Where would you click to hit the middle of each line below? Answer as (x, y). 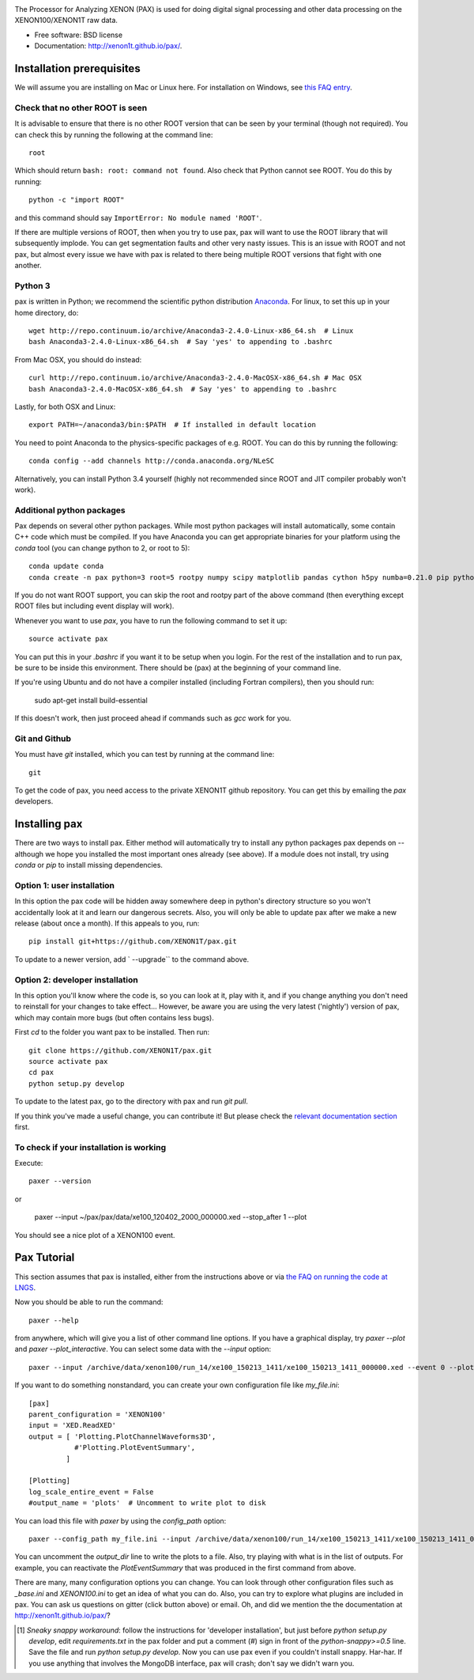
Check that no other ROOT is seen (81, 108)
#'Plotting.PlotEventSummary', (135, 1448)
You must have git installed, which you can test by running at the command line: (145, 755)
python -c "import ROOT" (77, 200)
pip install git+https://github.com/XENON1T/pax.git (133, 942)
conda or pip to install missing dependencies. (89, 865)
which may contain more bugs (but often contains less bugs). (115, 1017)
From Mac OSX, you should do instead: (78, 359)
